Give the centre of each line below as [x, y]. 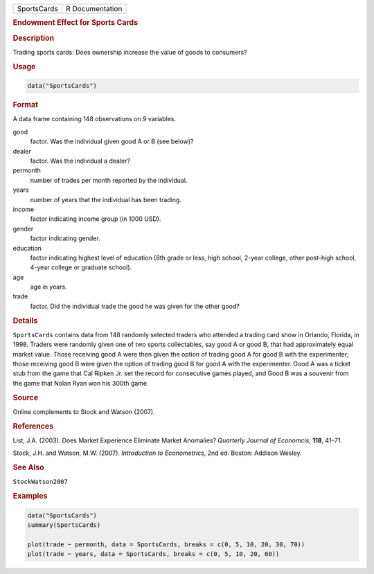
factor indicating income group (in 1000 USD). [96, 219]
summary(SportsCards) [64, 525]
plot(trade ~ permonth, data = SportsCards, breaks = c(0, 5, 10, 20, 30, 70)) [166, 544]
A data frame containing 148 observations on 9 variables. [95, 119]
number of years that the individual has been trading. [106, 199]
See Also [28, 467]
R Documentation [94, 9]
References [33, 426]
